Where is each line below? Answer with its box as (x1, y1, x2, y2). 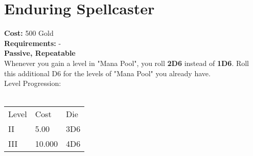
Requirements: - (4, 37, 61, 48)
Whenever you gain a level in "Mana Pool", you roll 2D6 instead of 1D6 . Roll (4, 57, 249, 68)
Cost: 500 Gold (4, 28, 54, 38)
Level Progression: (4, 78, 61, 88)
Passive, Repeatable (4, 48, 76, 58)
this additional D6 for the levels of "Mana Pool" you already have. (4, 68, 211, 78)
